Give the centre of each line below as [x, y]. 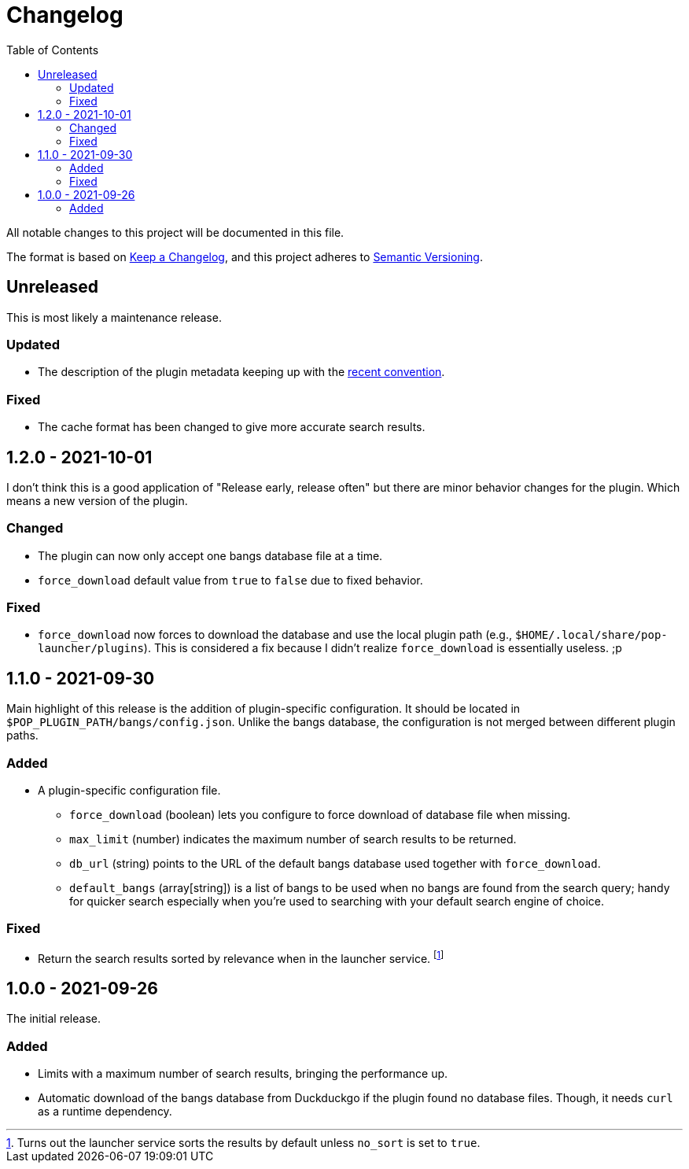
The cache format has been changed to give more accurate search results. [232, 427]
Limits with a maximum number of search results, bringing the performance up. [243, 1074]
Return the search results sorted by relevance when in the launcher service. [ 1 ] [241, 957]
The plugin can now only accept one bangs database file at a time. [210, 555]
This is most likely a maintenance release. [114, 317]
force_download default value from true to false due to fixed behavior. [230, 580]
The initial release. [53, 1019]
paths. [22, 736]
